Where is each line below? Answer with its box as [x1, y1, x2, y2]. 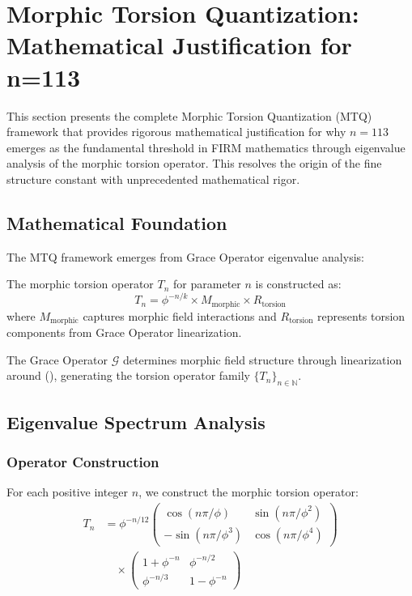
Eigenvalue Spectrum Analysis [6, 409, 265, 434]
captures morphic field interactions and [83, 307, 277, 324]
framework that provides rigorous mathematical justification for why [6, 123, 346, 140]
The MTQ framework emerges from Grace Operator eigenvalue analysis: [6, 248, 364, 265]
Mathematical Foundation [6, 210, 227, 235]
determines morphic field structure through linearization [122, 351, 402, 368]
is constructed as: [255, 275, 342, 292]
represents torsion [317, 307, 406, 324]
